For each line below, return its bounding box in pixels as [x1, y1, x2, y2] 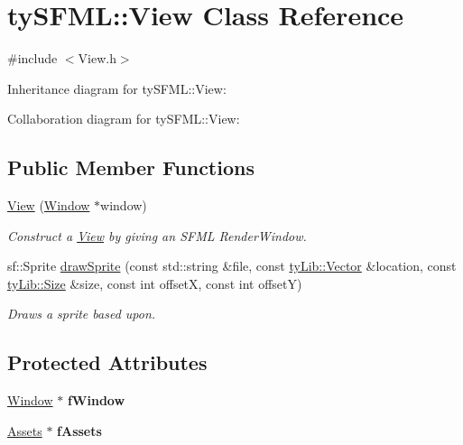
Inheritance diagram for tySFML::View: [7, 79, 227, 97]
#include [7, 49, 58, 68]
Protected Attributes [7, 348, 208, 376]
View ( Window [7, 196, 90, 215]
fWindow [67, 391, 125, 410]
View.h [78, 49, 116, 68]
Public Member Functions [7, 153, 255, 181]
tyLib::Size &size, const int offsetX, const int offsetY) [7, 273, 302, 292]
